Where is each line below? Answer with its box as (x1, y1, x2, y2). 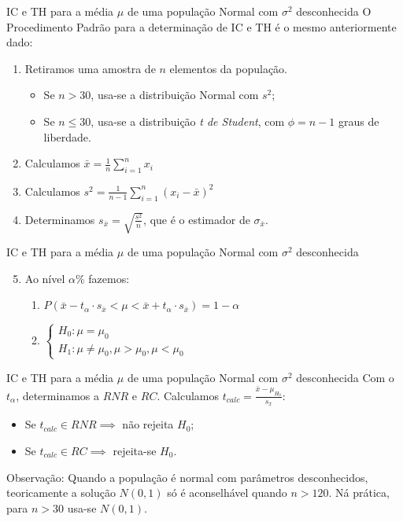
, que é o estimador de (143, 211, 250, 227)
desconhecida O (296, 3, 372, 19)
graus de (338, 112, 379, 129)
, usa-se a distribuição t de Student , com (91, 112, 285, 129)
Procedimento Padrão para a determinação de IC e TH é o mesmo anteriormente (6, 18, 397, 35)
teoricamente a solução (6, 484, 116, 501)
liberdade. (43, 128, 91, 145)
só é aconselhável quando (167, 484, 287, 501)
